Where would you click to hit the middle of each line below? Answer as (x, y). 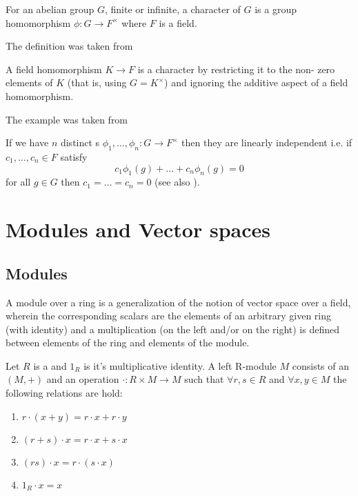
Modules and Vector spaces (138, 229)
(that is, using (97, 82)
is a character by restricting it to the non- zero (236, 69)
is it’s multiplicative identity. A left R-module (180, 365)
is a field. (178, 22)
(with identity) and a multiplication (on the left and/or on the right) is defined (172, 329)
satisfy (74, 156)
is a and (50, 365)
